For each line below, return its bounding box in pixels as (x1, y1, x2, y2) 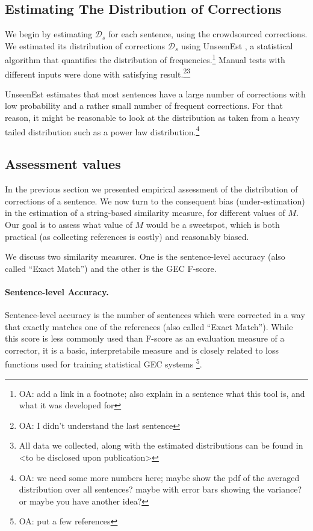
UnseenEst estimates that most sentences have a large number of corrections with (5, 87, 306, 100)
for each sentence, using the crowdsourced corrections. (108, 28, 308, 40)
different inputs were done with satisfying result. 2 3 (5, 66, 191, 80)
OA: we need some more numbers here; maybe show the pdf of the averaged (19, 471, 300, 483)
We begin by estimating (5, 28, 93, 40)
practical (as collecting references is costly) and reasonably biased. (5, 230, 249, 242)
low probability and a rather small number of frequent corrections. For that (5, 99, 283, 112)
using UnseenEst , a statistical (181, 39, 293, 52)
